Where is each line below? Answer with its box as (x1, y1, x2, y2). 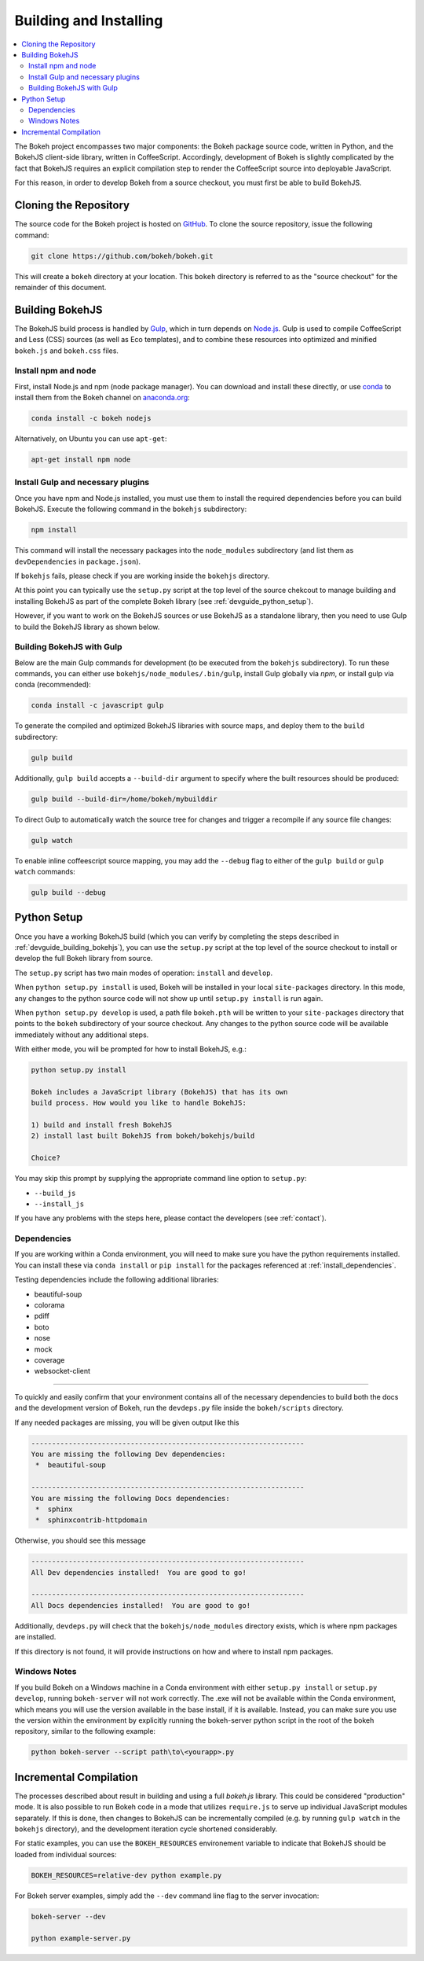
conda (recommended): (14, 680, 92, 690)
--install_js (34, 1199, 85, 1209)
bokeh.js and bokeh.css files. (14, 346, 119, 355)
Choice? (31, 1153, 60, 1163)
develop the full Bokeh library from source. (14, 954, 153, 963)
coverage (34, 1356, 65, 1364)
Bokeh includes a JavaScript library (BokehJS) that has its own (31, 1087, 288, 1096)
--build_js (34, 1188, 76, 1198)
